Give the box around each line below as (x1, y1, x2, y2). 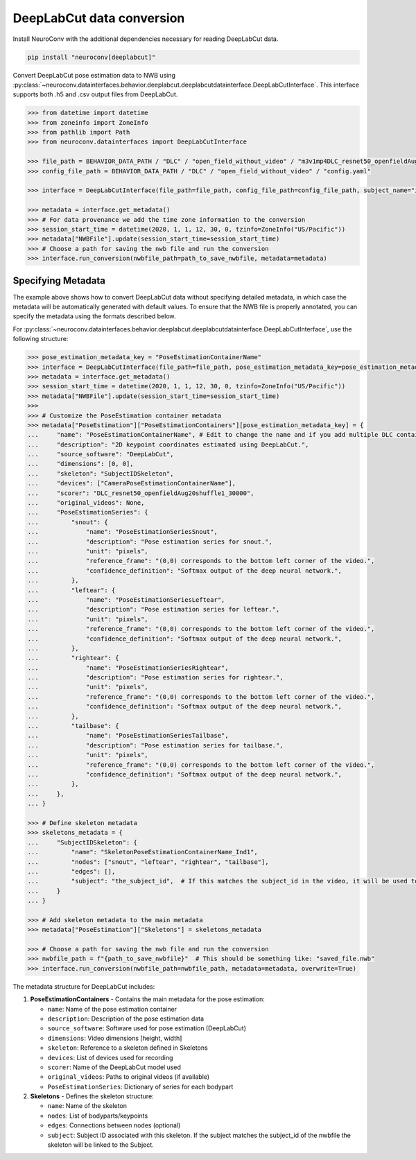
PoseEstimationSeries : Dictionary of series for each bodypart (47, 1082, 234, 1091)
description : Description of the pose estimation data (47, 1014, 205, 1023)
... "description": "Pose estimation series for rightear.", (27, 673, 284, 682)
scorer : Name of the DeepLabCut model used (47, 1063, 182, 1071)
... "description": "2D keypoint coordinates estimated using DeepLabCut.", (27, 440, 309, 449)
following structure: (12, 335, 69, 343)
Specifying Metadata (12, 275, 106, 286)
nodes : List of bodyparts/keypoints (47, 1111, 148, 1120)
